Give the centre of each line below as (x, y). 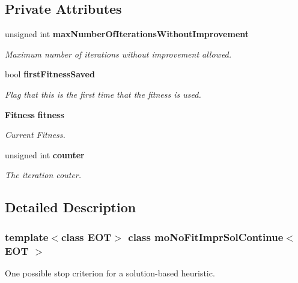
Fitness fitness (35, 114)
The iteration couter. (43, 175)
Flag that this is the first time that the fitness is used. (103, 94)
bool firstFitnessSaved (50, 74)
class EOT (86, 237)
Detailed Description (71, 207)
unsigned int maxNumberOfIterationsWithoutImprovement (127, 34)
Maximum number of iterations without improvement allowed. (118, 54)
